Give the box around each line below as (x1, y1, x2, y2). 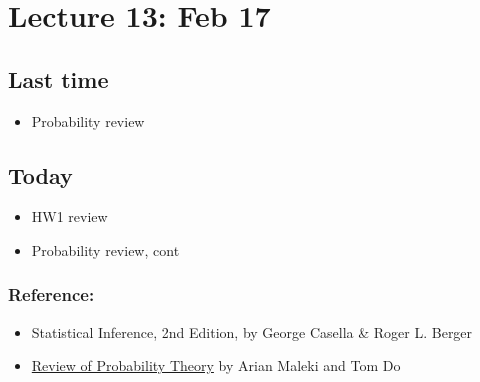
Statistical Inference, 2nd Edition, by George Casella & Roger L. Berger (31, 321, 473, 342)
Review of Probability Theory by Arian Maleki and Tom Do (31, 355, 401, 376)
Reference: (8, 282, 95, 307)
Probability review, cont (31, 239, 180, 260)
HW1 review (31, 206, 108, 227)
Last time (8, 63, 109, 94)
